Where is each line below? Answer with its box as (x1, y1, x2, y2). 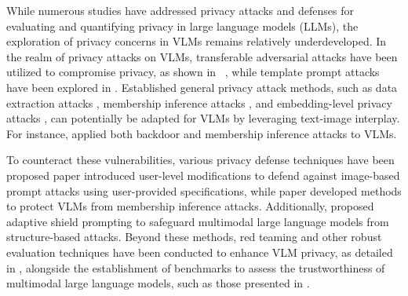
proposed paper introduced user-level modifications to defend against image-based (6, 166, 400, 183)
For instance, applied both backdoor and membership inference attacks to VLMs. (6, 125, 397, 141)
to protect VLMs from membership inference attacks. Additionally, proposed (6, 198, 374, 214)
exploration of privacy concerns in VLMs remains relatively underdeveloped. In (6, 33, 387, 49)
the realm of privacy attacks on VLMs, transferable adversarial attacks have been (6, 48, 398, 64)
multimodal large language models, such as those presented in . (6, 275, 310, 291)
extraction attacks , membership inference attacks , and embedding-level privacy (6, 94, 392, 111)
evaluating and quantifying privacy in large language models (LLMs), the (6, 17, 359, 34)
